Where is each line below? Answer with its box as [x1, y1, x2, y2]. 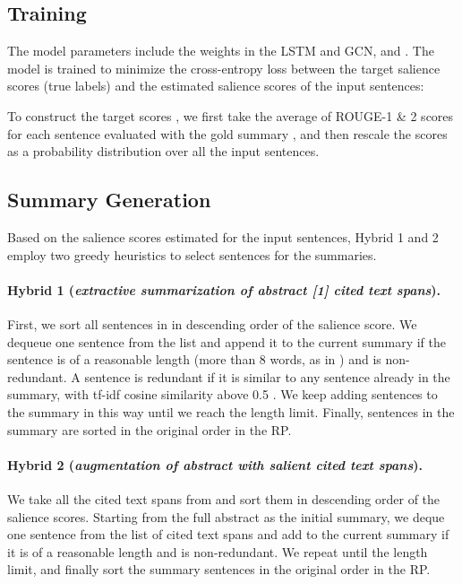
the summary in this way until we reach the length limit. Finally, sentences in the [7, 402, 455, 421]
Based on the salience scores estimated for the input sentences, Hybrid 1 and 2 [7, 227, 439, 246]
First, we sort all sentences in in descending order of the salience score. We [7, 314, 417, 333]
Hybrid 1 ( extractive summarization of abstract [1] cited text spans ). [7, 280, 441, 299]
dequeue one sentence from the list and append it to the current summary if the [7, 332, 446, 351]
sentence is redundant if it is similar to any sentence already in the [84, 367, 450, 386]
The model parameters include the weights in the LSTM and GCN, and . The [7, 41, 434, 60]
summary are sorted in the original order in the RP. [7, 420, 292, 439]
